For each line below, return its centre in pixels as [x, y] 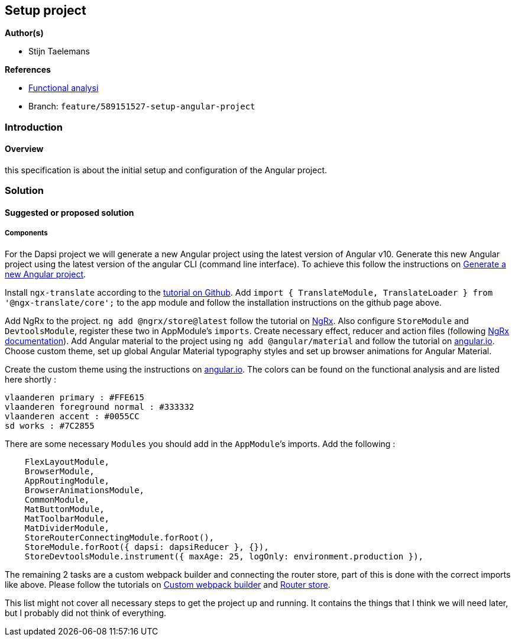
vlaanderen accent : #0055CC [72, 416]
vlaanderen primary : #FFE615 [75, 397]
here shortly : [31, 379]
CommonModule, [57, 499]
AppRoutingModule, [67, 480]
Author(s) [24, 33]
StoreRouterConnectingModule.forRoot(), [119, 537]
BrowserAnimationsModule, [85, 490]
